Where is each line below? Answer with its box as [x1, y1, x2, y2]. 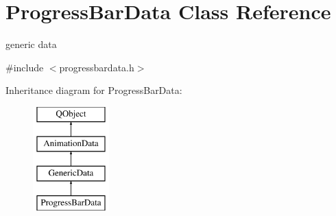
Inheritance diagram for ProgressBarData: [5, 83, 182, 97]
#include [5, 60, 44, 74]
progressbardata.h [59, 60, 134, 74]
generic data [5, 37, 57, 51]
